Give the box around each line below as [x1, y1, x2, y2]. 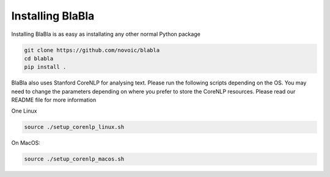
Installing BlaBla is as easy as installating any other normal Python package [11, 30, 201, 38]
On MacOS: [11, 139, 41, 147]
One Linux [11, 107, 37, 115]
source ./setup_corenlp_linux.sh [24, 123, 125, 131]
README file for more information [11, 96, 97, 103]
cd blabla [24, 55, 54, 62]
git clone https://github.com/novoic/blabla [24, 46, 160, 54]
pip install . [24, 64, 67, 71]
